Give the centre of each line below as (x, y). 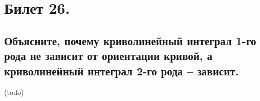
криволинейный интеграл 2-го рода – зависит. (122, 70)
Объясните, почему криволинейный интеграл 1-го (130, 40)
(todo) (14, 92)
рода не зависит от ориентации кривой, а (108, 56)
